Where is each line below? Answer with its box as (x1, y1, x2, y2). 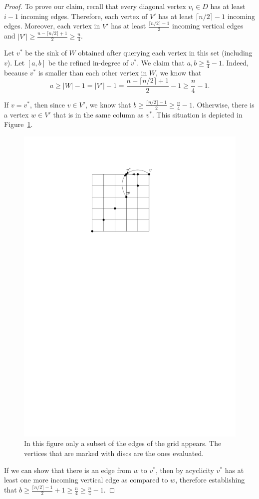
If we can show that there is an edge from (4, 464, 131, 475)
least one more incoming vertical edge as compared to (4, 474, 168, 485)
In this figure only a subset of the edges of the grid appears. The (24, 438, 222, 448)
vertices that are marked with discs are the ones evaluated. (24, 447, 204, 458)
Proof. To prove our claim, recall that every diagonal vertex (4, 1, 186, 11)
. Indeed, (222, 57, 249, 68)
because (4, 67, 28, 77)
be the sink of (25, 47, 67, 58)
